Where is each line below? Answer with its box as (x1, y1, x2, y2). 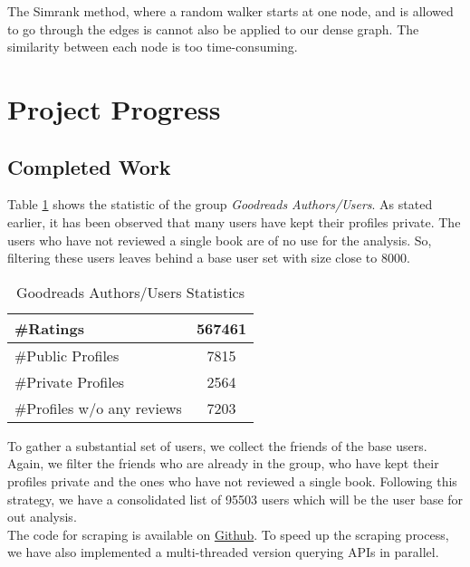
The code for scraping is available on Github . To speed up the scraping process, (7, 524, 449, 543)
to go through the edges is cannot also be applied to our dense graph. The (7, 19, 419, 38)
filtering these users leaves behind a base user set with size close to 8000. (7, 248, 410, 267)
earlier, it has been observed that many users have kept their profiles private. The (7, 212, 461, 231)
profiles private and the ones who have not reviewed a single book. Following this (7, 471, 457, 490)
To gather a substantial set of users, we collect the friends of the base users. (7, 436, 427, 455)
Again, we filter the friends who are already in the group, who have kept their (7, 454, 439, 473)
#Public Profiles (14, 344, 120, 366)
